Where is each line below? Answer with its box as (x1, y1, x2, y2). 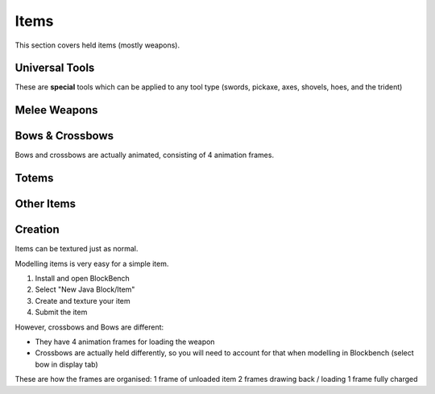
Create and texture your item (35, 296, 130, 305)
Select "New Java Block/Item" (35, 284, 135, 294)
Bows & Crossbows (14, 129, 114, 143)
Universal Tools (14, 61, 95, 75)
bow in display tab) (35, 359, 98, 369)
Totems (14, 172, 54, 185)
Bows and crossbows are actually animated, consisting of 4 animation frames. (14, 150, 274, 160)
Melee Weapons (14, 103, 98, 117)
